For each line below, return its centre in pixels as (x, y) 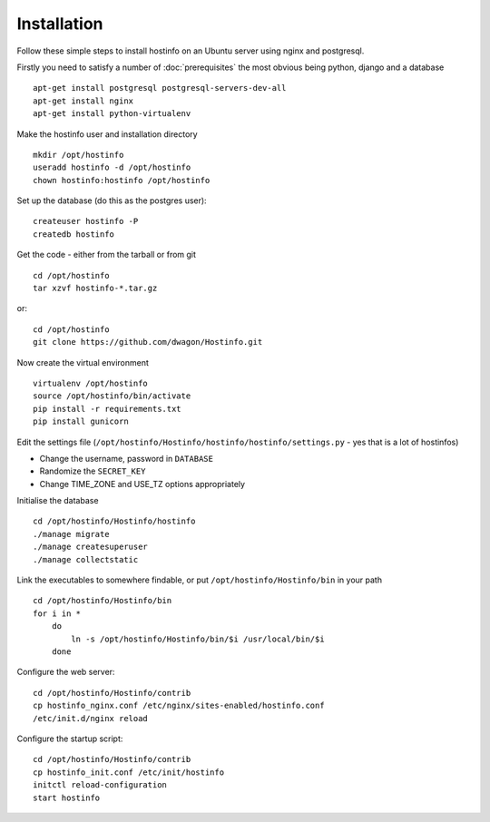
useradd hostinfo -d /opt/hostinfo (112, 167)
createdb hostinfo (74, 234)
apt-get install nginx (83, 101)
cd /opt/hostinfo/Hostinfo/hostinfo (114, 521)
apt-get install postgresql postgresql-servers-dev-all (160, 88)
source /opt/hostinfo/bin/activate (112, 396)
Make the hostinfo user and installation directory (108, 134)
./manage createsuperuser (91, 547)
